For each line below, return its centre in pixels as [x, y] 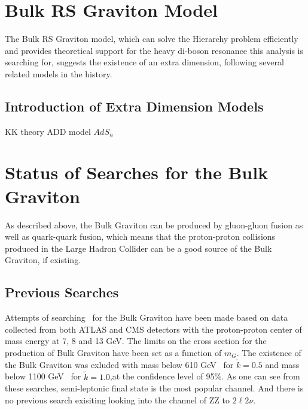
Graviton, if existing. [43, 260]
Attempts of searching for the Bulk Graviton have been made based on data [147, 317]
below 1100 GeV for [43, 376]
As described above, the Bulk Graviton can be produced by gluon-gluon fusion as [154, 224]
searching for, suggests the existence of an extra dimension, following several [144, 62]
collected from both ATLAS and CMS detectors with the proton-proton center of [153, 329]
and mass [282, 364]
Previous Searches [62, 292]
